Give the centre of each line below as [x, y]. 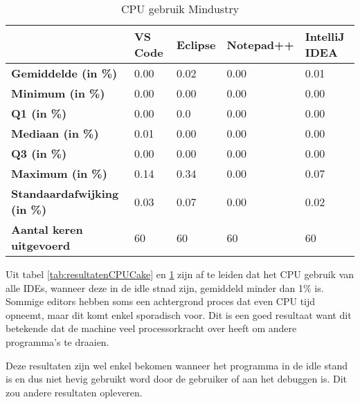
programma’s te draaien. [57, 341]
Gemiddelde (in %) [64, 73]
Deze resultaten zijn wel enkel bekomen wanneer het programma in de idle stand [177, 365]
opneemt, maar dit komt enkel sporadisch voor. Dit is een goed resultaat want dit [179, 314]
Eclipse [196, 44]
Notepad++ [260, 44]
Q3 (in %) [39, 153]
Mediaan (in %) [55, 133]
